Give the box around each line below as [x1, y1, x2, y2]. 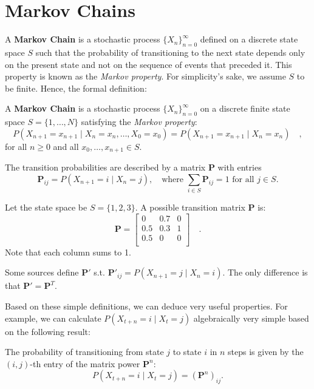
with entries [217, 161, 262, 174]
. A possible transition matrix [135, 201, 245, 214]
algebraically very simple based [193, 311, 309, 324]
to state [172, 345, 202, 358]
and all [53, 140, 79, 152]
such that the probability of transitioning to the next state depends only [35, 46, 305, 58]
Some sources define [5, 266, 79, 279]
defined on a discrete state [200, 33, 298, 46]
